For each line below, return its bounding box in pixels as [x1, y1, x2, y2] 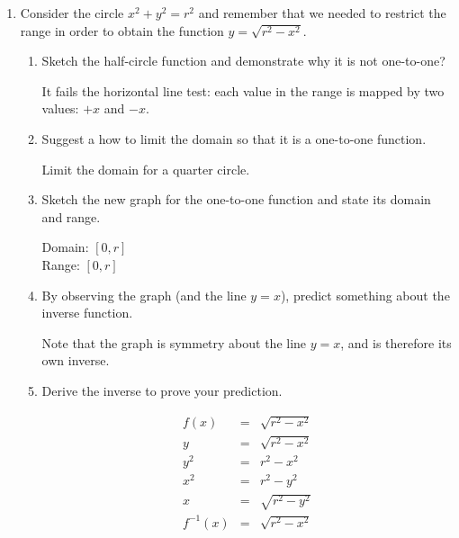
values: [41, 99, 79, 118]
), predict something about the [280, 285, 450, 304]
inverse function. [41, 303, 133, 322]
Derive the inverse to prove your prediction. [41, 381, 283, 399]
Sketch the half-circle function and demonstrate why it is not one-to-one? [41, 51, 445, 70]
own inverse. [41, 351, 110, 370]
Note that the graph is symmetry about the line [41, 333, 307, 352]
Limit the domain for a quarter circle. [41, 159, 250, 178]
